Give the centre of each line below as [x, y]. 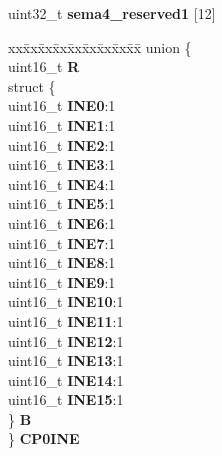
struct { [32, 85]
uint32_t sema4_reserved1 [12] [112, 13]
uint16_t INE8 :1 [62, 262]
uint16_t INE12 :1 [66, 340]
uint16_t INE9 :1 [62, 281]
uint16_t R [44, 66]
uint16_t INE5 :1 [62, 203]
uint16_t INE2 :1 [62, 144]
